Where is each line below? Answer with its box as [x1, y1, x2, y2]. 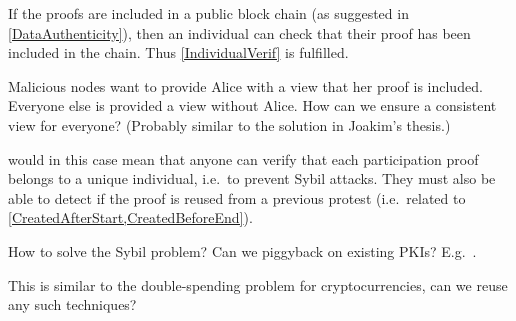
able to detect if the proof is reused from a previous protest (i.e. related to [8, 187, 466, 208]
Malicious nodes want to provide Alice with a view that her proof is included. [8, 75, 483, 96]
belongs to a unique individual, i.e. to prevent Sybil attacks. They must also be [8, 168, 496, 189]
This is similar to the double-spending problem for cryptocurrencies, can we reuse [8, 274, 508, 295]
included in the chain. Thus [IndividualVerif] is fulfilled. [8, 42, 349, 63]
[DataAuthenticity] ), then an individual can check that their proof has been [8, 22, 471, 43]
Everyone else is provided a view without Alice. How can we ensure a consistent [8, 95, 497, 116]
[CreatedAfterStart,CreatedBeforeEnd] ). [8, 207, 253, 228]
